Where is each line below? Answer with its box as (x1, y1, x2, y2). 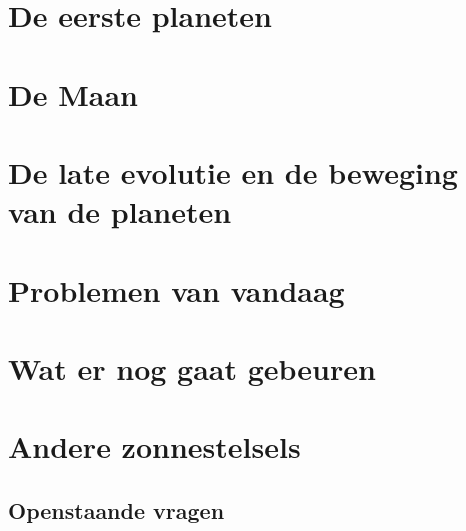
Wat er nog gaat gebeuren (8, 347, 376, 388)
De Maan (8, 73, 138, 114)
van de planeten (8, 191, 232, 232)
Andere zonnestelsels (8, 426, 301, 467)
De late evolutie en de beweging (8, 151, 458, 192)
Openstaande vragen (8, 494, 225, 525)
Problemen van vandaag (8, 269, 345, 310)
